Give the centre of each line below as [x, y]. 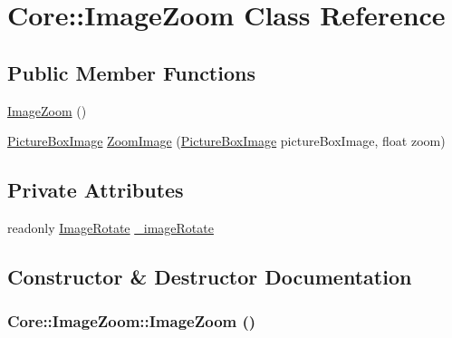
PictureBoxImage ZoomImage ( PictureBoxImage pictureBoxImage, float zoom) [226, 141]
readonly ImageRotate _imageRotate [111, 227]
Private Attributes [96, 190]
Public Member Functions [131, 72]
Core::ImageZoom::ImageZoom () [132, 321]
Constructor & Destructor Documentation [210, 276]
